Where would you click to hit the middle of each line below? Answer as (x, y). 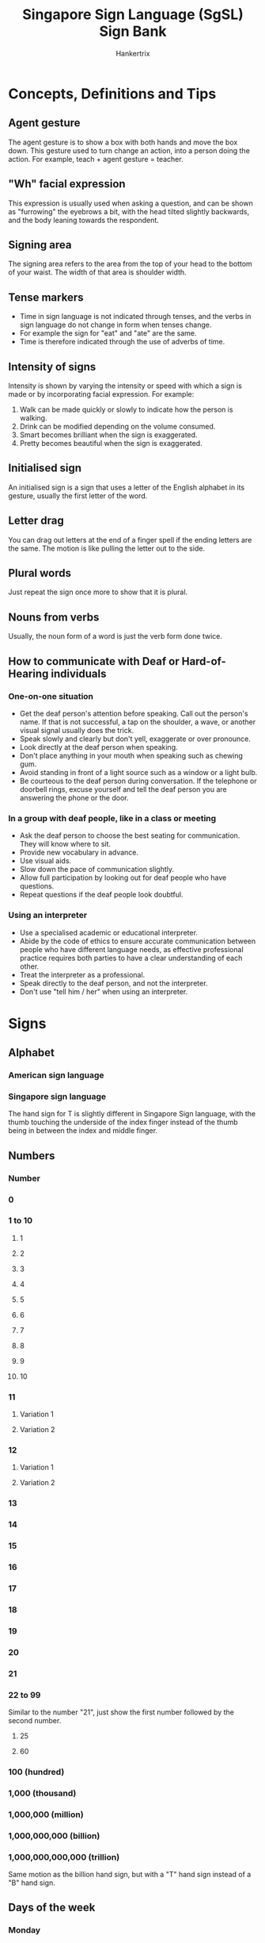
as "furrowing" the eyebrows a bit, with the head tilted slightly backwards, (129, 211)
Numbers (32, 1156)
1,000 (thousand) (42, 1793)
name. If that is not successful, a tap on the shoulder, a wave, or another (138, 722)
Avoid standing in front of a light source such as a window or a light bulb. (138, 772)
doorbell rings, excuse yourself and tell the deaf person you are (123, 789)
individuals (79, 673)
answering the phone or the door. (74, 797)
